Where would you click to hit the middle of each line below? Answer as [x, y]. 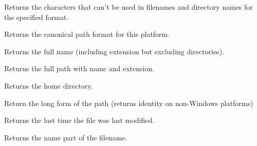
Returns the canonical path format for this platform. [87, 34]
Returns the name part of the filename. [66, 137]
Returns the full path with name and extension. [79, 68]
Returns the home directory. [49, 85]
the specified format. [36, 17]
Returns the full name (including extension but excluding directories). [114, 51]
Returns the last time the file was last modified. [79, 120]
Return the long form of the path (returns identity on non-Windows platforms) [129, 103]
